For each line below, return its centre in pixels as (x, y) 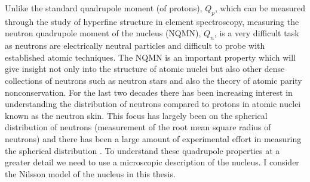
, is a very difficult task (257, 33)
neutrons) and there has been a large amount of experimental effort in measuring (153, 138)
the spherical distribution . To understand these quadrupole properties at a (142, 150)
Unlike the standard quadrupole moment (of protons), (104, 8)
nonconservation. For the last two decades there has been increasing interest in (149, 92)
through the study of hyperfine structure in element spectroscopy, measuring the (152, 21)
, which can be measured (260, 8)
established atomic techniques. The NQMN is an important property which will (150, 57)
